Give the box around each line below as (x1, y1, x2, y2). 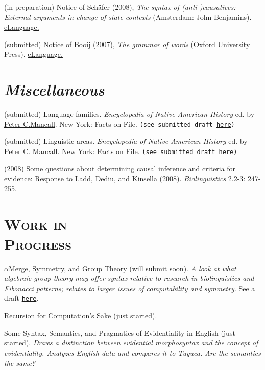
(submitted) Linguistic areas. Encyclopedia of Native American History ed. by (4, 136, 248, 146)
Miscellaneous (4, 79, 105, 100)
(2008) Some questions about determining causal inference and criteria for (4, 163, 236, 173)
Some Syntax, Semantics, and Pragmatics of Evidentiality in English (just (4, 327, 235, 338)
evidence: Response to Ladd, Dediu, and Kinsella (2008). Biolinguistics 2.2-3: (4, 173, 246, 184)
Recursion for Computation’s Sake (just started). (4, 310, 157, 321)
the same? (4, 357, 36, 368)
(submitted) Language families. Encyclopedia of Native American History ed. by (4, 108, 255, 119)
